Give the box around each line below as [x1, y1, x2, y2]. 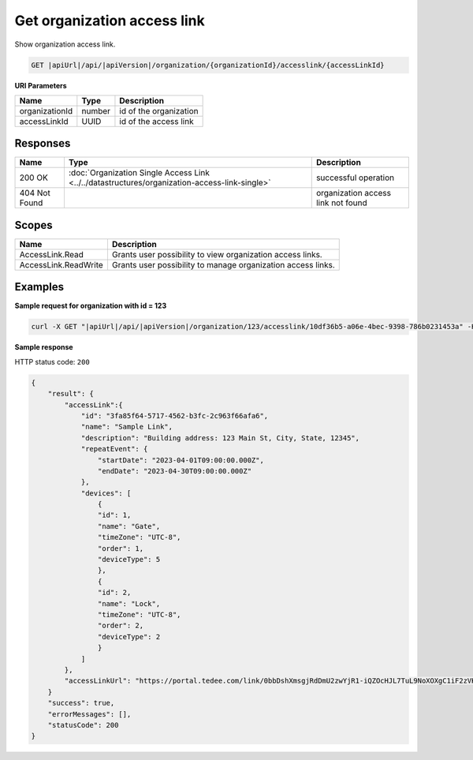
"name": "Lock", [97, 599, 161, 608]
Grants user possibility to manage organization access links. [111, 259, 335, 270]
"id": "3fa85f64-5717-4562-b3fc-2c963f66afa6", [80, 411, 269, 420]
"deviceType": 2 [97, 632, 161, 641]
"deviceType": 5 [97, 555, 161, 564]
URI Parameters [14, 80, 67, 90]
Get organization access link [14, 12, 205, 29]
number [81, 105, 110, 116]
